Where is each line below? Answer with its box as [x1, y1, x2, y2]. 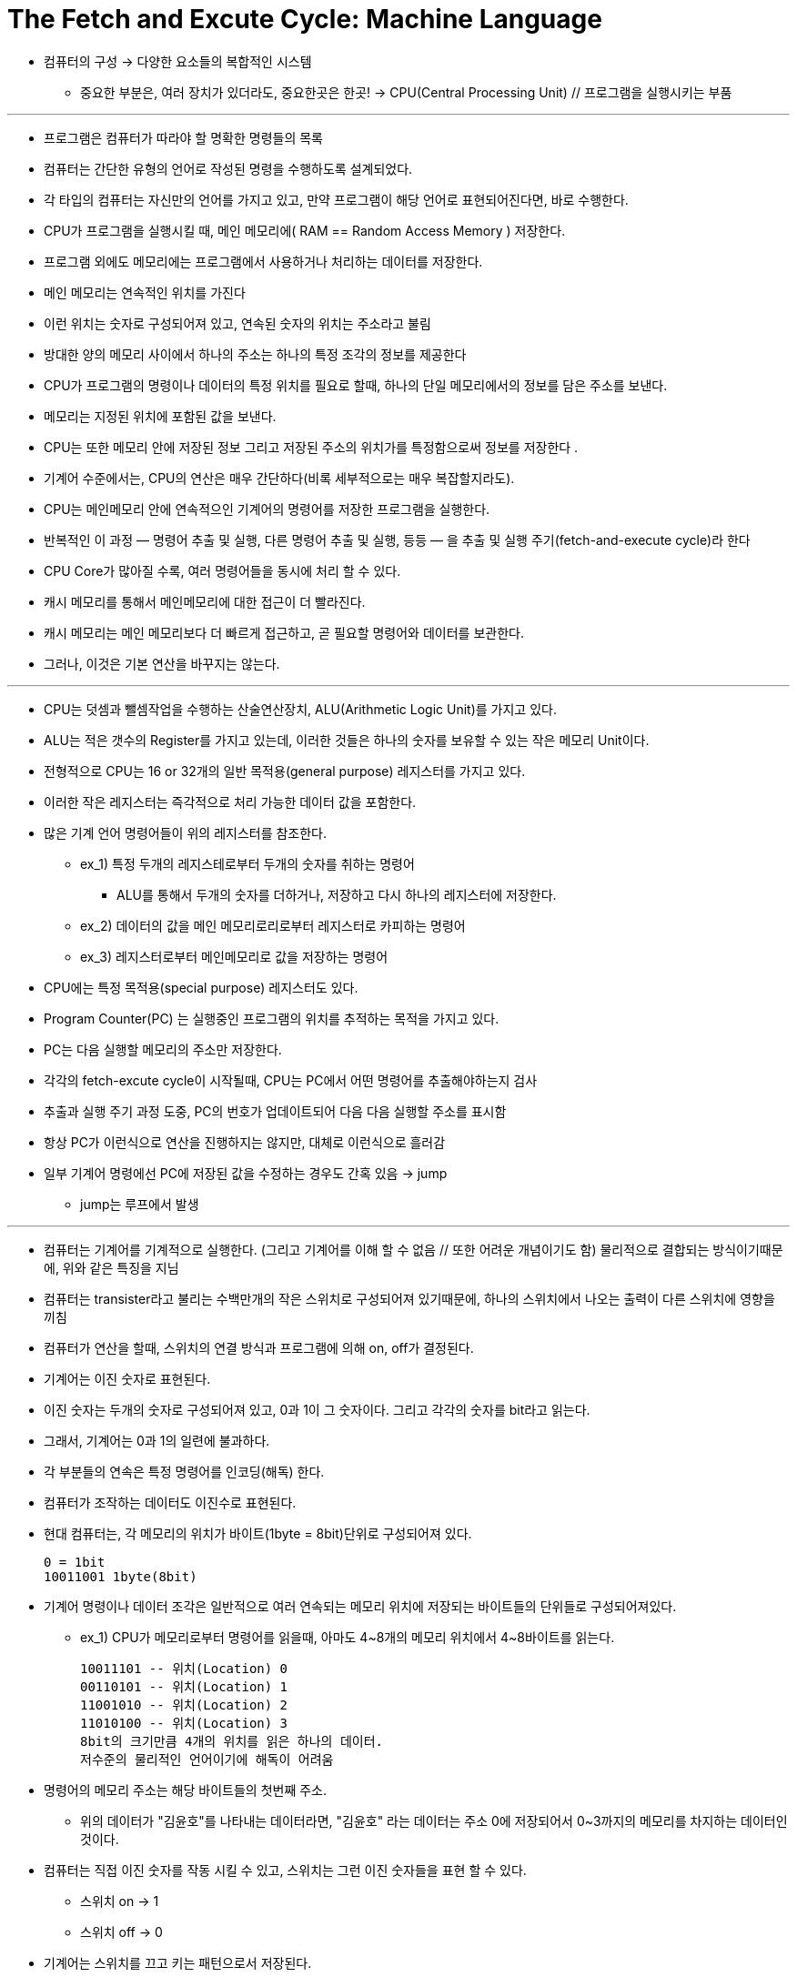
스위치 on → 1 [80, 1892, 159, 1909]
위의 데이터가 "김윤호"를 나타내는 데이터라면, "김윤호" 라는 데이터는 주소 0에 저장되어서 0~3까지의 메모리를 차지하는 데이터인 [80, 1812, 788, 1829]
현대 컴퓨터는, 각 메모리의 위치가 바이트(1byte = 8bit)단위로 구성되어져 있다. [44, 1525, 472, 1541]
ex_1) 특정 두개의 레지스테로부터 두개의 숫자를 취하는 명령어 [80, 855, 415, 872]
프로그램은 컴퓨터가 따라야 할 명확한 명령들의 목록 [44, 129, 323, 146]
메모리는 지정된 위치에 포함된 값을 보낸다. [44, 408, 277, 424]
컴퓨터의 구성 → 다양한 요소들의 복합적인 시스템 [44, 53, 312, 69]
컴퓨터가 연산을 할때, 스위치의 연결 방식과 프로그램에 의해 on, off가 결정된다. [44, 1339, 474, 1356]
